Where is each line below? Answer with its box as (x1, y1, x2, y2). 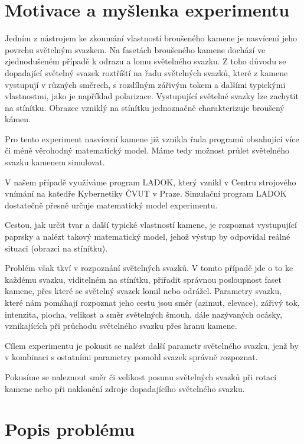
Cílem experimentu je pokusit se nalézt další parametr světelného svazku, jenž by (5, 339, 299, 351)
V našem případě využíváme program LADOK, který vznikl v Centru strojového (5, 175, 296, 188)
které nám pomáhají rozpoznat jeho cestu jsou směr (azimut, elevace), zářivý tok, (5, 296, 300, 308)
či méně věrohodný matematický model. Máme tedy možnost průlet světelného (5, 144, 290, 156)
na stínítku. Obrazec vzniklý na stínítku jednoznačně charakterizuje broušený (5, 101, 285, 113)
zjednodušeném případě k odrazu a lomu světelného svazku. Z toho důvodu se (5, 55, 286, 67)
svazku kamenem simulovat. (5, 156, 105, 168)
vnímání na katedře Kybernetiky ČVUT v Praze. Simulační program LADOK (5, 187, 287, 200)
